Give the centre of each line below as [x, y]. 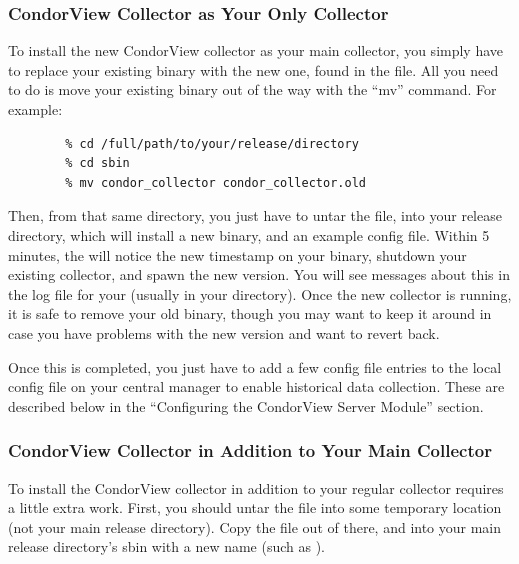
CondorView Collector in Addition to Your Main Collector [250, 450]
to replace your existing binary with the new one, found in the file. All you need [253, 69]
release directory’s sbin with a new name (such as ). [167, 546]
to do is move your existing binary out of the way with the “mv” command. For [252, 89]
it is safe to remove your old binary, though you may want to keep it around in [250, 313]
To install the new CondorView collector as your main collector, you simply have [256, 50]
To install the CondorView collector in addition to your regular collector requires [256, 487]
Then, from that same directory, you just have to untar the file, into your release [255, 215]
